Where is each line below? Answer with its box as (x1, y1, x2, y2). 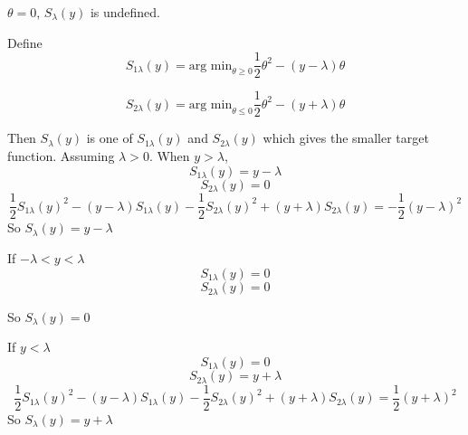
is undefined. (90, 3, 160, 21)
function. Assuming (7, 146, 115, 165)
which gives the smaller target (263, 128, 429, 147)
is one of (86, 128, 133, 147)
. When (148, 146, 190, 165)
